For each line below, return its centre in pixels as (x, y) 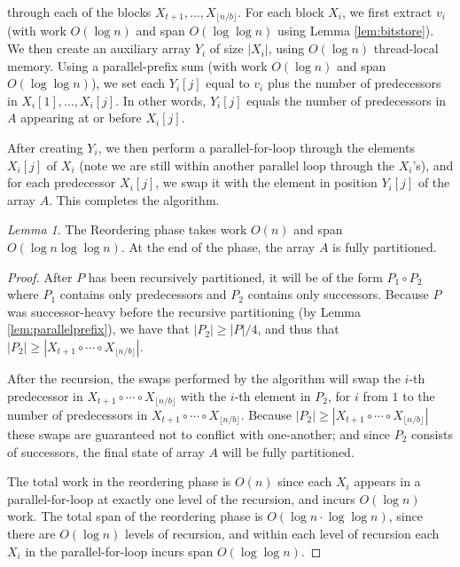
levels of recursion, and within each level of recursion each (282, 533)
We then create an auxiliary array (99, 48)
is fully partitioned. (385, 246)
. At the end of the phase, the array (218, 246)
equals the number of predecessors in (347, 100)
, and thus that (298, 329)
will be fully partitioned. (288, 451)
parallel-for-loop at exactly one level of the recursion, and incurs (181, 498)
